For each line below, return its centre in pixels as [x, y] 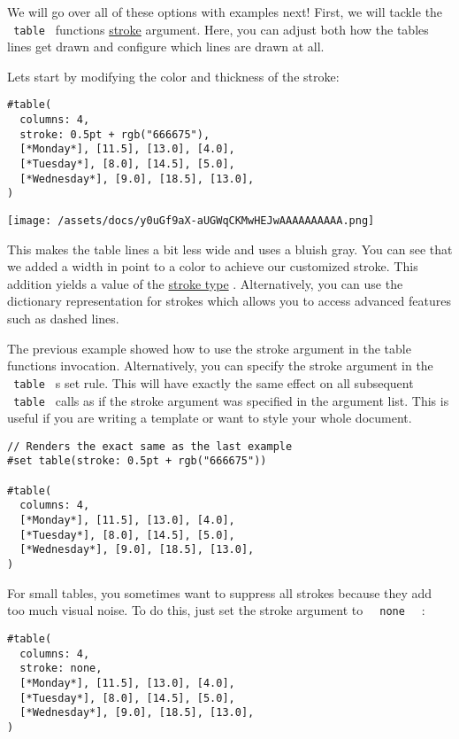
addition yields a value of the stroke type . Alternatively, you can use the [205, 283]
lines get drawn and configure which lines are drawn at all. [166, 47]
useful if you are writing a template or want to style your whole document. [210, 418]
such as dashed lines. [63, 319]
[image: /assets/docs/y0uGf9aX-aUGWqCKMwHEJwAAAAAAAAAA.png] [191, 221]
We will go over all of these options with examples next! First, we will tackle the [225, 12]
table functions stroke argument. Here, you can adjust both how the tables [221, 29]
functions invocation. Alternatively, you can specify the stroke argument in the [220, 366]
